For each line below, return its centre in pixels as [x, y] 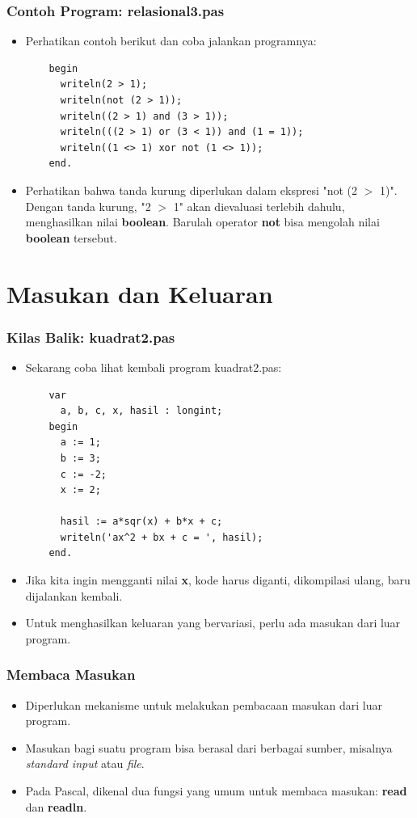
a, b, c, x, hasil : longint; [141, 411]
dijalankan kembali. [74, 595]
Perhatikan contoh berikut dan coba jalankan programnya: [171, 41]
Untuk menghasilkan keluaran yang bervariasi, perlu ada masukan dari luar [213, 623]
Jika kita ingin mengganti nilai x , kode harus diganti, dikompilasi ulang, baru [218, 580]
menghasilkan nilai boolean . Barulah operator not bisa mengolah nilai [202, 222]
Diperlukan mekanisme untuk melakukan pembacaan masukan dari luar [204, 704]
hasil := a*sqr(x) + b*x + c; [141, 522]
